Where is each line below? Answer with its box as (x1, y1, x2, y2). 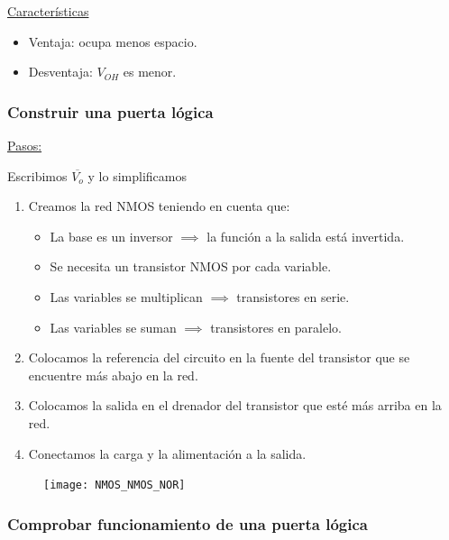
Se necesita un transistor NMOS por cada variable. (50, 257, 332, 276)
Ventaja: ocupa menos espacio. (28, 32, 197, 50)
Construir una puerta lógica (7, 100, 214, 123)
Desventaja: (28, 62, 93, 81)
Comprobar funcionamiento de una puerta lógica (7, 512, 368, 535)
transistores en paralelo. (210, 317, 342, 336)
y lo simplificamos (87, 166, 187, 185)
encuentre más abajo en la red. (28, 365, 198, 384)
